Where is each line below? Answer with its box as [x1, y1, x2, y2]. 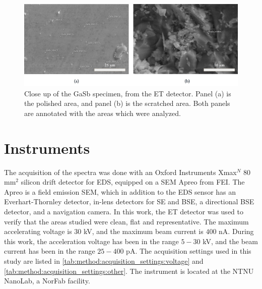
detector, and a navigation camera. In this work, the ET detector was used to [4, 206, 243, 217]
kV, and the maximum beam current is [83, 226, 204, 237]
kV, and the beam [203, 236, 258, 246]
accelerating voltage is [4, 226, 72, 237]
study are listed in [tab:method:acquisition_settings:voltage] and [4, 255, 204, 266]
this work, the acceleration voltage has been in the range [4, 236, 179, 246]
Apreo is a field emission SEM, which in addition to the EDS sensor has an [4, 186, 236, 197]
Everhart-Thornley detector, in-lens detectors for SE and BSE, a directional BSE [4, 196, 254, 207]
